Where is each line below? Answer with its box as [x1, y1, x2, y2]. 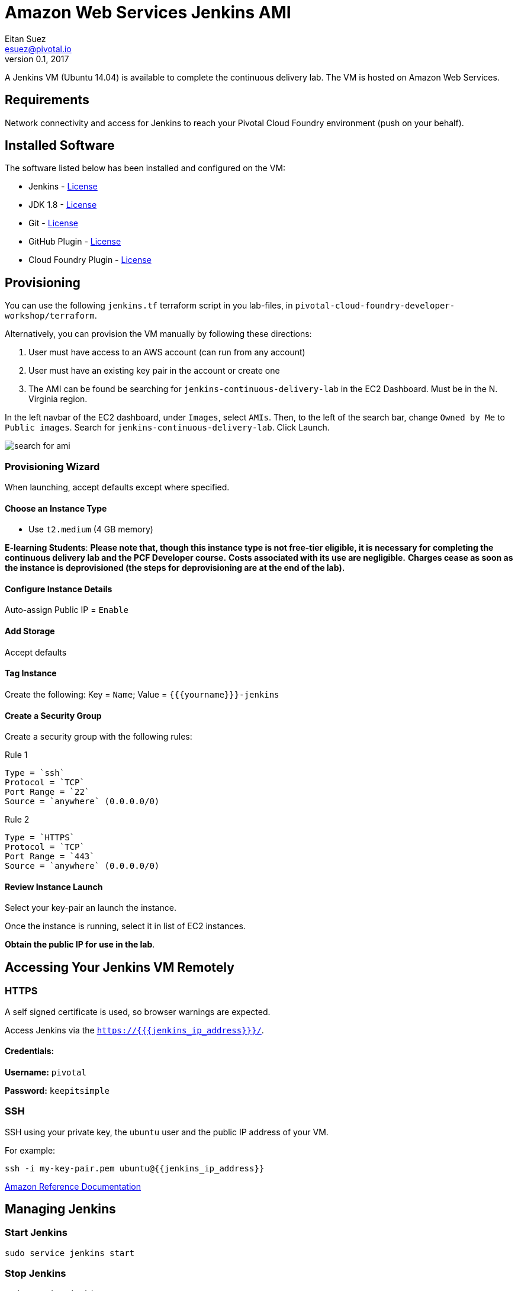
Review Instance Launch [5, 881, 103, 892]
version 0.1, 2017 [5, 53, 69, 64]
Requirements [5, 92, 89, 108]
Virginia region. [28, 394, 88, 404]
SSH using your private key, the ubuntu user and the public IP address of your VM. [5, 1126, 329, 1137]
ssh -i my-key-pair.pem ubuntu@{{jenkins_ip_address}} [5, 1163, 265, 1173]
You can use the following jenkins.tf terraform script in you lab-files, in [5, 300, 293, 311]
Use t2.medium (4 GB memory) [28, 524, 153, 535]
